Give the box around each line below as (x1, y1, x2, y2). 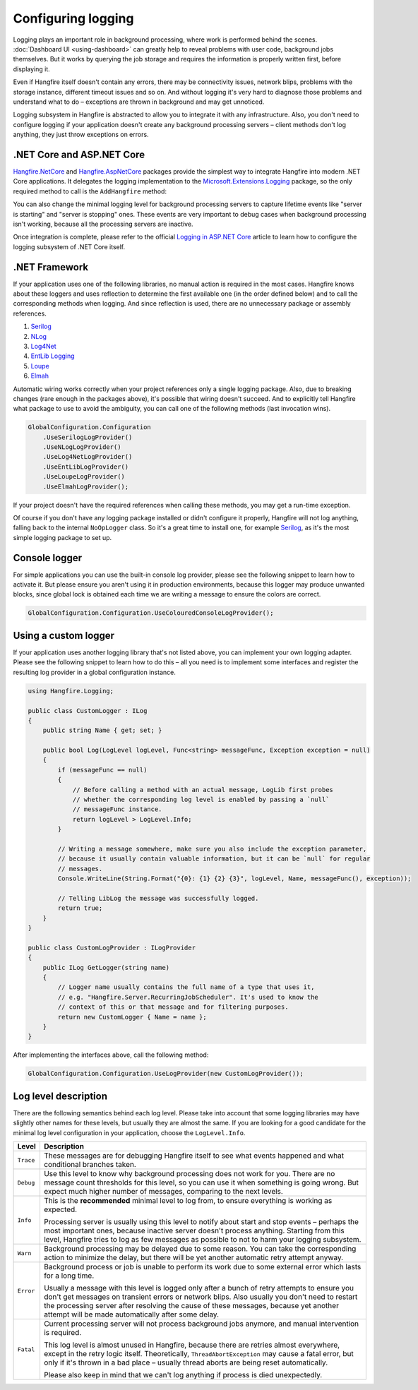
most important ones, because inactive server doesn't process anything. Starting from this (43, 1226, 345, 1235)
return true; (57, 904, 103, 912)
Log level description (13, 1090, 107, 1102)
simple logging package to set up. (13, 533, 112, 541)
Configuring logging (13, 11, 134, 26)
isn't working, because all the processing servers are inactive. (13, 220, 193, 228)
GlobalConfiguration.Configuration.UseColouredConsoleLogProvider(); (28, 609, 274, 617)
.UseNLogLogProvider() (42, 443, 121, 451)
